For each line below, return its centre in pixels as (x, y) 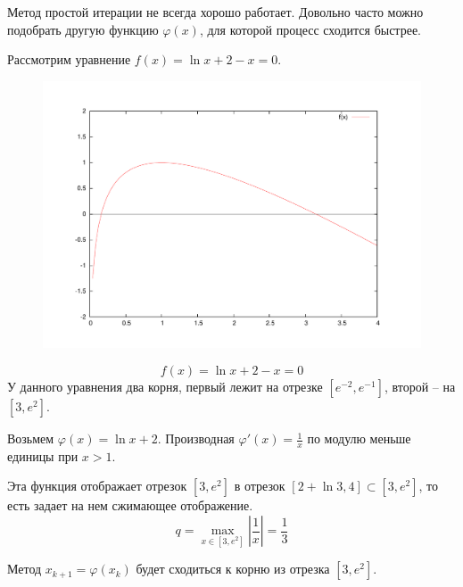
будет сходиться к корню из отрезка (233, 569)
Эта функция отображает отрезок (97, 486)
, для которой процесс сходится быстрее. (310, 29)
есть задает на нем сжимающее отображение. (130, 505)
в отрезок (260, 486)
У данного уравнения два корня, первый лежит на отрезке (165, 387)
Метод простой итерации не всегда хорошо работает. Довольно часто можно (215, 12)
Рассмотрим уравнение (69, 59)
